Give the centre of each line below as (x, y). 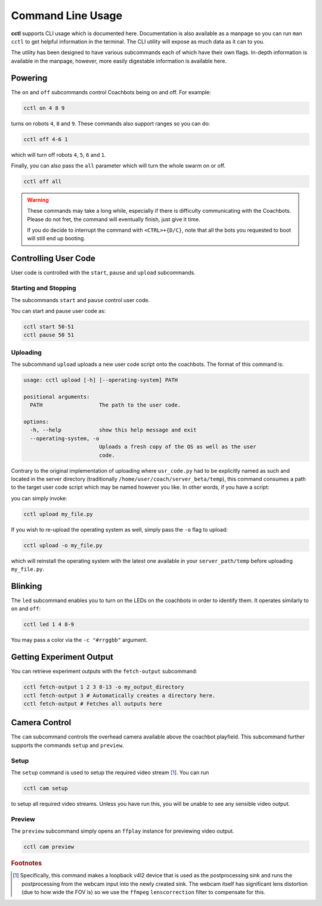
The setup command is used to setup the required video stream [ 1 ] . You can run (110, 772)
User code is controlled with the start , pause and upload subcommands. (103, 273)
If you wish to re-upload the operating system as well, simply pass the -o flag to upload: (119, 529)
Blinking (27, 586)
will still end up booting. (56, 238)
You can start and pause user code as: (58, 311)
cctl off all (43, 181)
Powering (29, 78)
